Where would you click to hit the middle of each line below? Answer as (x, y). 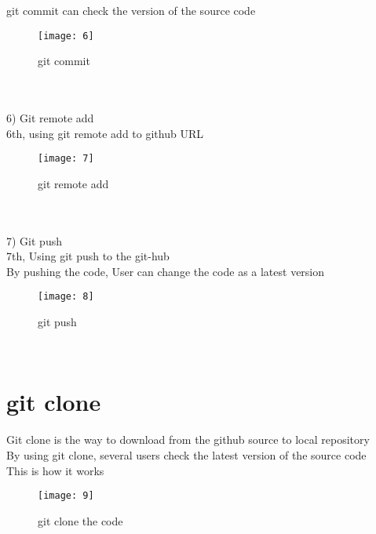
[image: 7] (66, 159)
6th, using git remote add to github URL (105, 133)
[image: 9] (66, 496)
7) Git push (34, 240)
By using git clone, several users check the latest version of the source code (186, 455)
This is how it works (55, 470)
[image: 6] (66, 36)
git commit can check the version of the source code (131, 10)
